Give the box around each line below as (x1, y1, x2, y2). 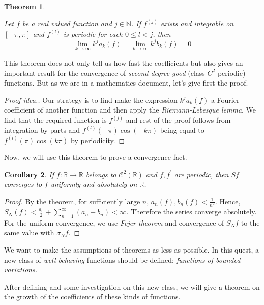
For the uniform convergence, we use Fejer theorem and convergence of (4, 217, 224, 228)
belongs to (85, 169, 116, 179)
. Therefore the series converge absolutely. (126, 206, 257, 217)
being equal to (160, 124, 204, 135)
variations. (4, 264, 37, 275)
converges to (4, 179, 42, 189)
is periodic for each (63, 28, 123, 39)
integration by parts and (4, 124, 80, 135)
